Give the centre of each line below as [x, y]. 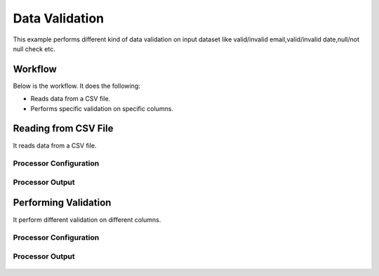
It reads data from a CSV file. [55, 145]
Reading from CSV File [63, 129]
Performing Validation [62, 203]
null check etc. [34, 48]
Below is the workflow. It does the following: [77, 86]
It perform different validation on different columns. [87, 219]
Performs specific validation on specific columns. [102, 108]
